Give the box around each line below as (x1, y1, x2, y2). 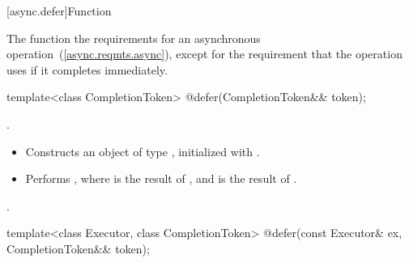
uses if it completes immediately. (6, 61, 168, 78)
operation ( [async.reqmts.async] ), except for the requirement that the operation (6, 45, 403, 62)
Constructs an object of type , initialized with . (25, 142, 260, 159)
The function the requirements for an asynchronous (6, 29, 261, 46)
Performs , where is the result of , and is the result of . (25, 170, 297, 187)
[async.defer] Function (6, 2, 112, 19)
